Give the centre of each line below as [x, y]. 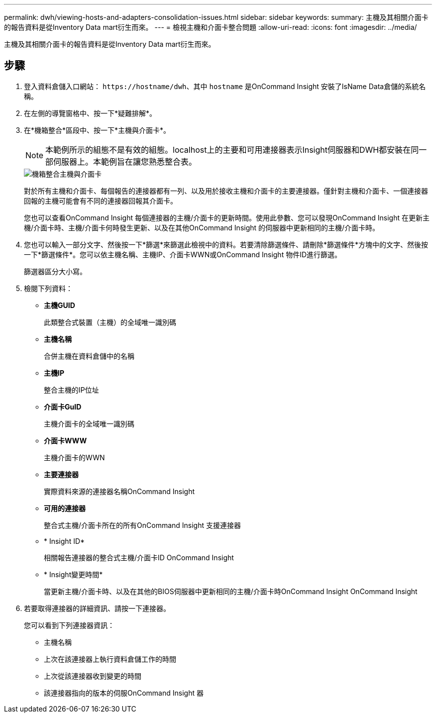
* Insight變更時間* [73, 574]
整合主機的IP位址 [71, 390]
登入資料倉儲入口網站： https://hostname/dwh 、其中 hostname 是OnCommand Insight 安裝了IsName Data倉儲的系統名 [225, 86]
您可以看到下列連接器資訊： [69, 625]
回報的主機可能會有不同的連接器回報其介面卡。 [101, 201]
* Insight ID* [64, 541]
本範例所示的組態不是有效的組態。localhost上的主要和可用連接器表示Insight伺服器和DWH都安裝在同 [232, 150]
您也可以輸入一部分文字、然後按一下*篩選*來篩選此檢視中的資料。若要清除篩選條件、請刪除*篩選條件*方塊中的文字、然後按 [226, 244]
